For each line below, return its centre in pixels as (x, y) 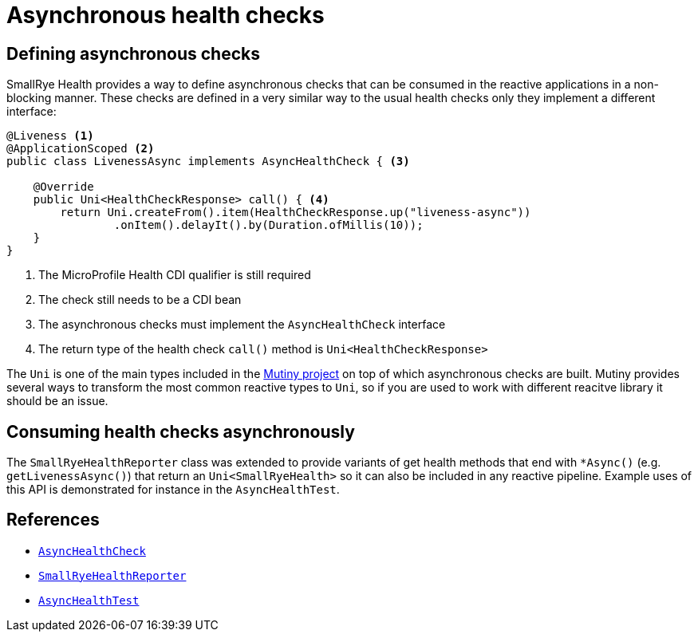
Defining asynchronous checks (133, 53)
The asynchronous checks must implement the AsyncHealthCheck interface (242, 325)
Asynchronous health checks (166, 15)
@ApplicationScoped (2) (81, 149)
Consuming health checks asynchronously (181, 431)
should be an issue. (57, 401)
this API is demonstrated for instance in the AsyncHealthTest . (173, 490)
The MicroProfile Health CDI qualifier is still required (175, 275)
